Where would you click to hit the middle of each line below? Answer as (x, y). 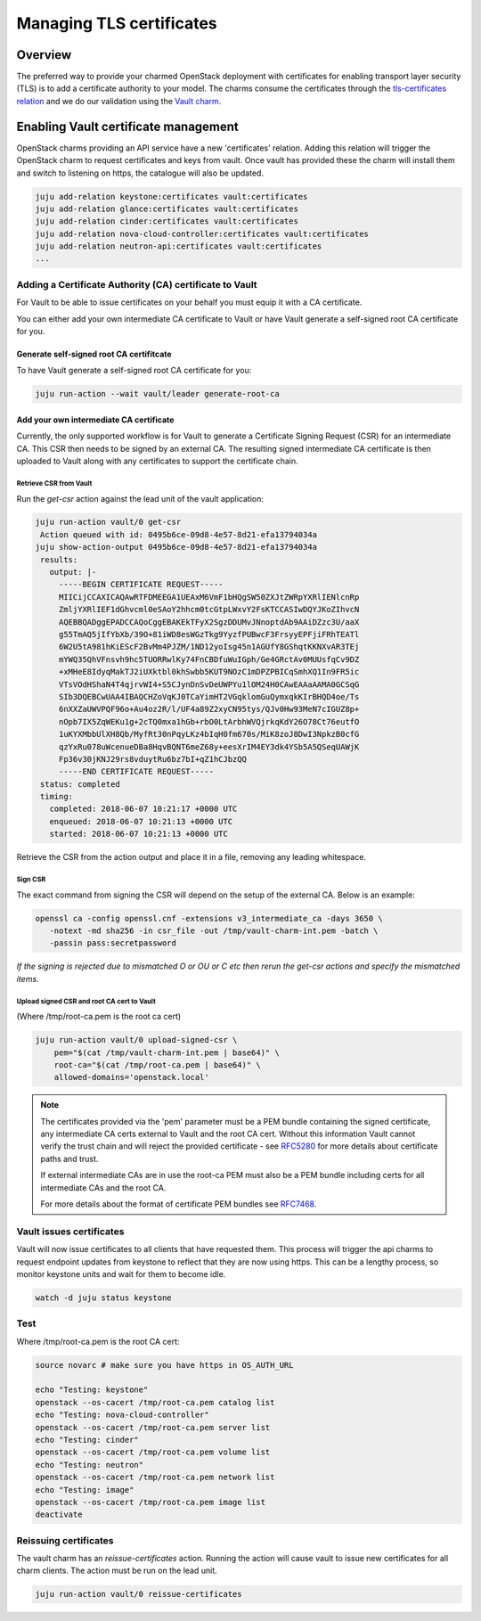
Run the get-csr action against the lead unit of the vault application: (140, 498)
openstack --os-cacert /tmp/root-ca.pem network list (155, 1478)
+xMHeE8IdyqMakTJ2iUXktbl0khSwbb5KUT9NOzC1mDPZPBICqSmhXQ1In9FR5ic (209, 672)
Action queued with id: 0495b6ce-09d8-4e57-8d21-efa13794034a (179, 534)
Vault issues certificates (70, 1232)
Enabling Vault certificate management (128, 126)
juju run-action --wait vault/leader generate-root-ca (157, 394)
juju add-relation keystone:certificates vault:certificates (171, 196)
